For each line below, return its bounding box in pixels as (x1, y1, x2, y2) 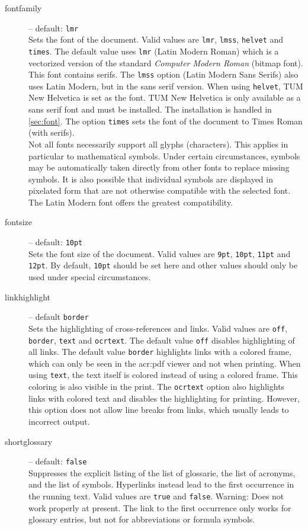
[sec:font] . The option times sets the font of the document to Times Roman (28, 114, 303, 127)
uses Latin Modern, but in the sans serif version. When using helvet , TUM (28, 79, 303, 92)
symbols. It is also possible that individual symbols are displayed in (28, 172, 273, 185)
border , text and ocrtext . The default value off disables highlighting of (28, 334, 295, 346)
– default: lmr (28, 21, 79, 34)
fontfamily (5, 2, 42, 14)
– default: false (28, 455, 87, 467)
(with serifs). (28, 126, 75, 139)
